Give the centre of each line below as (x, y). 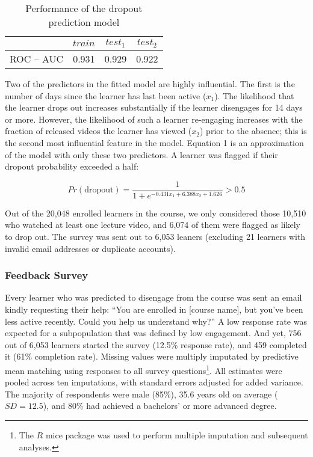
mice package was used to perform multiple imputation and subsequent (177, 434)
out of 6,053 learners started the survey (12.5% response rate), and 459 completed (156, 344)
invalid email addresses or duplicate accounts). (90, 248)
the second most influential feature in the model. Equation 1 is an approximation (154, 142)
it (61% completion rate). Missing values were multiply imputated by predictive (152, 356)
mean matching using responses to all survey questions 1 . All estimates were (144, 369)
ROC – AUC (37, 58)
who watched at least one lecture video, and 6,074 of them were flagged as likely (153, 225)
